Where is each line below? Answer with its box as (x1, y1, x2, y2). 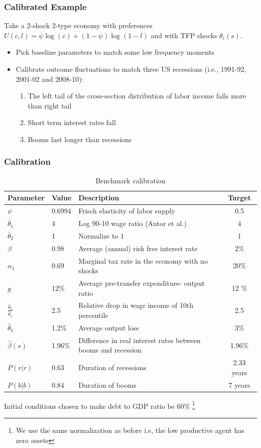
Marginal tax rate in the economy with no (78, 255, 208, 266)
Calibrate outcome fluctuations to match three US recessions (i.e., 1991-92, (16, 64, 246, 74)
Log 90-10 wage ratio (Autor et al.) (78, 218, 187, 229)
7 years (228, 379, 250, 390)
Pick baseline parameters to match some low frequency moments (16, 47, 214, 57)
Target (227, 192, 251, 203)
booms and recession (78, 345, 142, 355)
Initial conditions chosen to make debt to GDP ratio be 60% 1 (4, 399, 195, 411)
